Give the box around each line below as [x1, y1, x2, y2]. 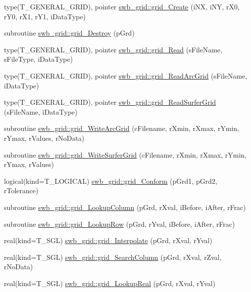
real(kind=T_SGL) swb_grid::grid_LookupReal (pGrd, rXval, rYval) [4, 278, 215, 288]
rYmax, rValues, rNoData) [4, 132, 84, 143]
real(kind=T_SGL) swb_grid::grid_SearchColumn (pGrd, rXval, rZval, [4, 251, 222, 262]
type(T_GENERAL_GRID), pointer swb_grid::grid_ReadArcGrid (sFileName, [4, 70, 248, 81]
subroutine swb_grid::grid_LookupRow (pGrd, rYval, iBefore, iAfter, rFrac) [4, 218, 235, 229]
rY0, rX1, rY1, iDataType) [4, 11, 86, 21]
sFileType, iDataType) [4, 54, 73, 64]
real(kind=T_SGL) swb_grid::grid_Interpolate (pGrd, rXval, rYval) [4, 235, 213, 246]
